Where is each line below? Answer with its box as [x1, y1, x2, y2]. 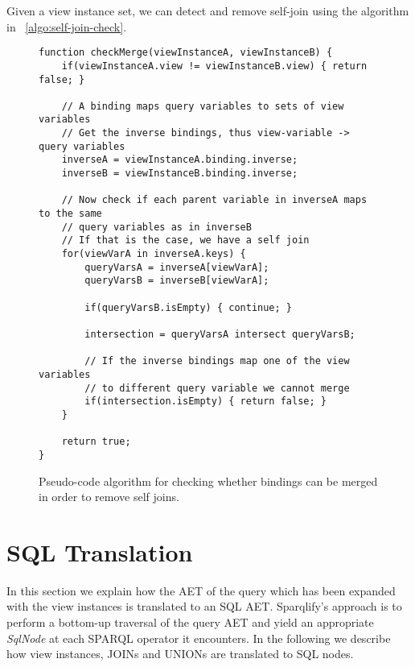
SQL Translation [6, 535, 193, 568]
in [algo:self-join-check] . [6, 18, 127, 35]
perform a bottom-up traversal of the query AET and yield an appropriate [6, 614, 374, 631]
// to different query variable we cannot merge [84, 382, 350, 394]
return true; [61, 436, 131, 448]
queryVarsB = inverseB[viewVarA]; [84, 275, 269, 287]
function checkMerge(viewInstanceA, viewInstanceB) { [39, 47, 333, 59]
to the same [39, 208, 102, 220]
